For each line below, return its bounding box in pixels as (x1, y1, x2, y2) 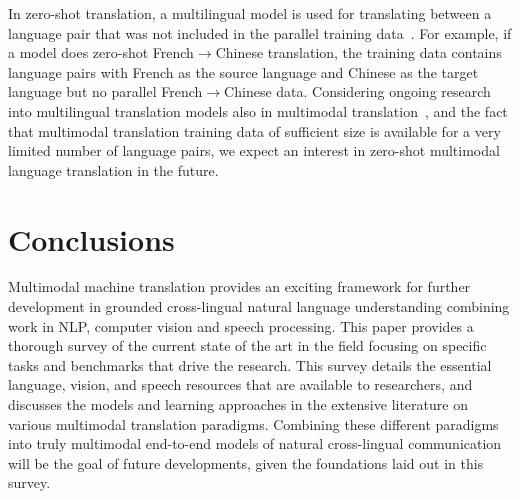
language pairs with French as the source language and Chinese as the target (8, 61, 479, 82)
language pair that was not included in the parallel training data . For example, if (8, 22, 512, 43)
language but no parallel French (8, 81, 203, 102)
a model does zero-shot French (8, 42, 194, 63)
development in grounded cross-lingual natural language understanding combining (8, 296, 510, 317)
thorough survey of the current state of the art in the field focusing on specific (8, 335, 487, 356)
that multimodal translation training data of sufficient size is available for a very (8, 120, 501, 141)
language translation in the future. (8, 159, 219, 180)
